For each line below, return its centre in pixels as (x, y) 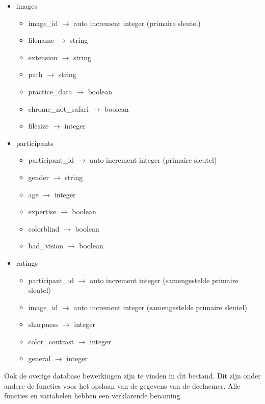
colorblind (44, 228)
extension (43, 57)
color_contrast (51, 341)
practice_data (50, 91)
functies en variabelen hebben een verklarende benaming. (93, 396)
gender (39, 177)
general (39, 358)
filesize (38, 126)
